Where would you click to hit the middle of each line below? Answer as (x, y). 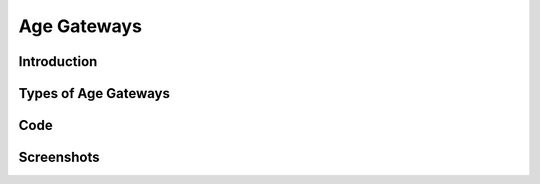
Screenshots (59, 157)
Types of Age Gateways (94, 93)
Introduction (58, 61)
